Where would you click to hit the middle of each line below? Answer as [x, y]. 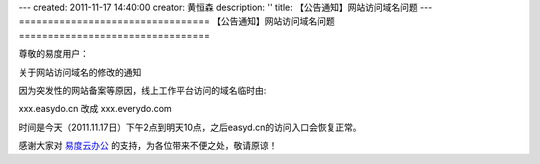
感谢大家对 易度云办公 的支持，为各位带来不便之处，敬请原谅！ [148, 146]
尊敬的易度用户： [53, 54]
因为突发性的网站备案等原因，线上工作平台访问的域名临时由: [142, 90]
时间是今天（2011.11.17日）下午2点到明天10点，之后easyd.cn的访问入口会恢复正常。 [190, 127]
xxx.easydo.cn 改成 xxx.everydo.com [95, 109]
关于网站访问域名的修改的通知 [80, 72]
